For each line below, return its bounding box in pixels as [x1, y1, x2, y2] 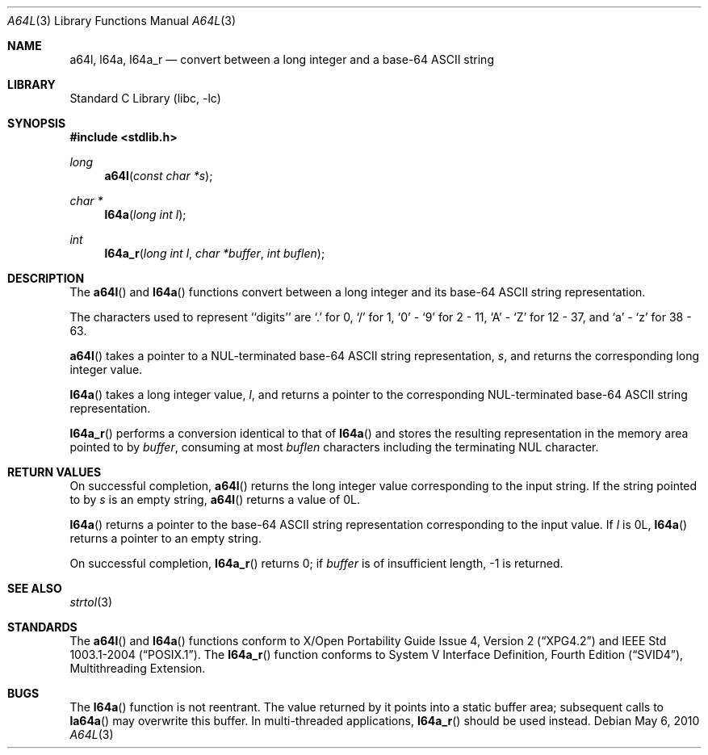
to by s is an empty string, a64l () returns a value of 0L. [69, 493, 360, 506]
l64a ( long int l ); [104, 208, 186, 221]
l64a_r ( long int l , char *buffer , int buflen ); [104, 246, 325, 260]
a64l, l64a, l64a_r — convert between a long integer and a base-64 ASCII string [69, 52, 494, 66]
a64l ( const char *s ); [104, 169, 213, 182]
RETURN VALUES [7, 465, 102, 479]
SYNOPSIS [7, 116, 66, 130]
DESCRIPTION [7, 271, 85, 285]
